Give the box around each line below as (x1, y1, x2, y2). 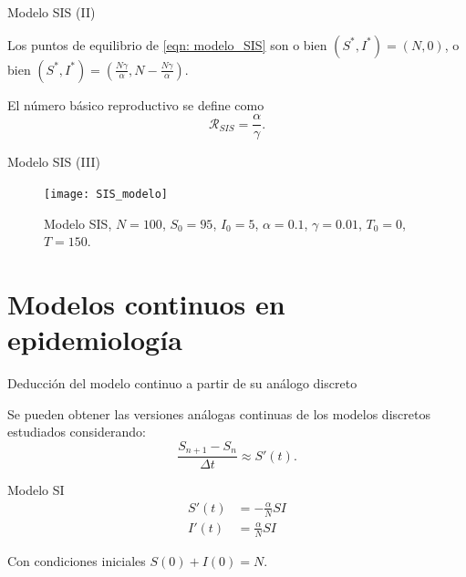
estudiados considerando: (7, 422, 146, 441)
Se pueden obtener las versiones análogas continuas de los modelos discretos (7, 404, 430, 423)
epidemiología (7, 321, 182, 358)
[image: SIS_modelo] (44, 187, 169, 201)
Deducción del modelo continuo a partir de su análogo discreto (7, 374, 357, 392)
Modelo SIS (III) (7, 152, 100, 171)
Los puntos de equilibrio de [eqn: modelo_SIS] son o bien (7, 35, 327, 54)
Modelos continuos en (7, 284, 285, 322)
